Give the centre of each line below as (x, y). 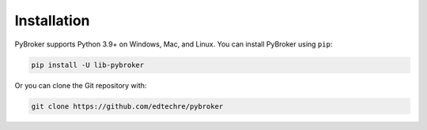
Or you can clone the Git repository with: (81, 85)
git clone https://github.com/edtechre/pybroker (127, 106)
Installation (52, 20)
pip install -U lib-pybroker (88, 65)
